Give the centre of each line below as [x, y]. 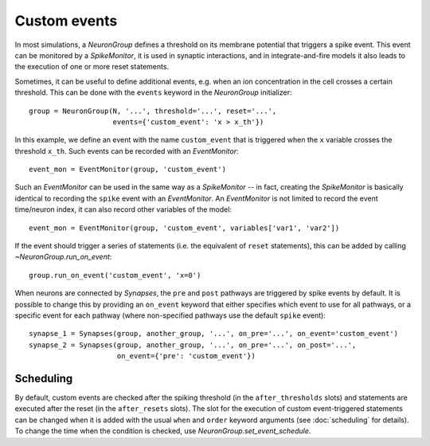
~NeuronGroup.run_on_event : [63, 257]
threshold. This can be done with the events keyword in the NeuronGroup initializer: [153, 92]
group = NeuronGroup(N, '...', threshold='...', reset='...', [153, 111]
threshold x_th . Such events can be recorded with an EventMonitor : [127, 151]
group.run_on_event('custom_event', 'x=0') [115, 275]
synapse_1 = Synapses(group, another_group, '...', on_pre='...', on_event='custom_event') [213, 334]
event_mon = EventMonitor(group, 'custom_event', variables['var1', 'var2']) [184, 228]
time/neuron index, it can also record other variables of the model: [123, 209]
